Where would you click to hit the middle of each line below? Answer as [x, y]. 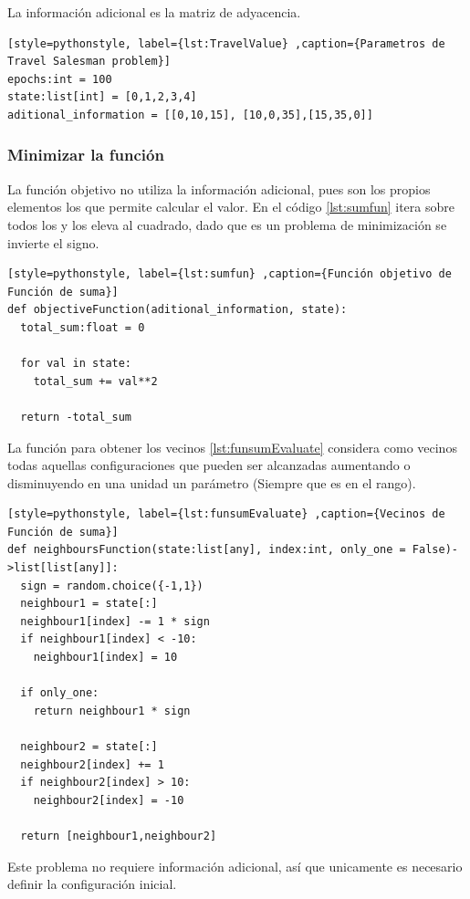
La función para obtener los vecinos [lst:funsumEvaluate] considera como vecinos [232, 447]
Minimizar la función [86, 155]
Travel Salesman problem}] [89, 62]
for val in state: [76, 364]
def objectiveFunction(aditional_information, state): [178, 310]
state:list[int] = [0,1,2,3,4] [102, 97]
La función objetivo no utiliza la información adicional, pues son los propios [219, 188]
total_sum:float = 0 [83, 327]
